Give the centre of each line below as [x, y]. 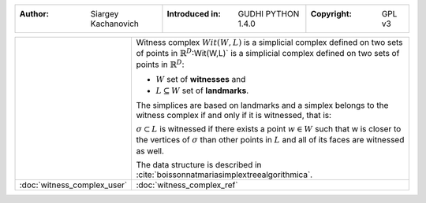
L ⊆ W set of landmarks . [202, 90]
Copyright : [331, 14]
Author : [34, 14]
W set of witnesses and [201, 79]
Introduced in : [194, 14]
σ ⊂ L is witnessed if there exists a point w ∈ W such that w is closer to [269, 128]
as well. [150, 151]
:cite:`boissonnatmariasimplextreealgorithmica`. [224, 175]
